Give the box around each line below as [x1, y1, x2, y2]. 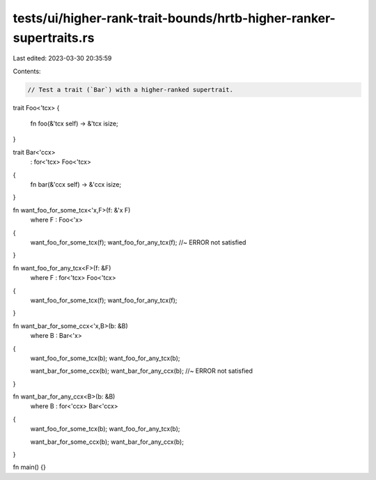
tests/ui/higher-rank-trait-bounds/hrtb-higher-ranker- [13, 10, 336, 26]
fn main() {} [13, 463, 47, 472]
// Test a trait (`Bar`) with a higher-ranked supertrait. [27, 86, 233, 93]
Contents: [13, 67, 41, 75]
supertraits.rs [13, 30, 95, 45]
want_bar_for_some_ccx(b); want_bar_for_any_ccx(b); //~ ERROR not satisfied [30, 366, 253, 376]
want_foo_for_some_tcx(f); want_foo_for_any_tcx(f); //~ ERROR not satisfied [30, 238, 246, 247]
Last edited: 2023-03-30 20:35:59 [13, 54, 112, 63]
